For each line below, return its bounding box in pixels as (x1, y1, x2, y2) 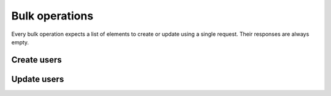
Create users (11, 55, 63, 65)
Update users (11, 74, 64, 84)
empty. (11, 38, 29, 46)
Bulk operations (11, 9, 94, 22)
